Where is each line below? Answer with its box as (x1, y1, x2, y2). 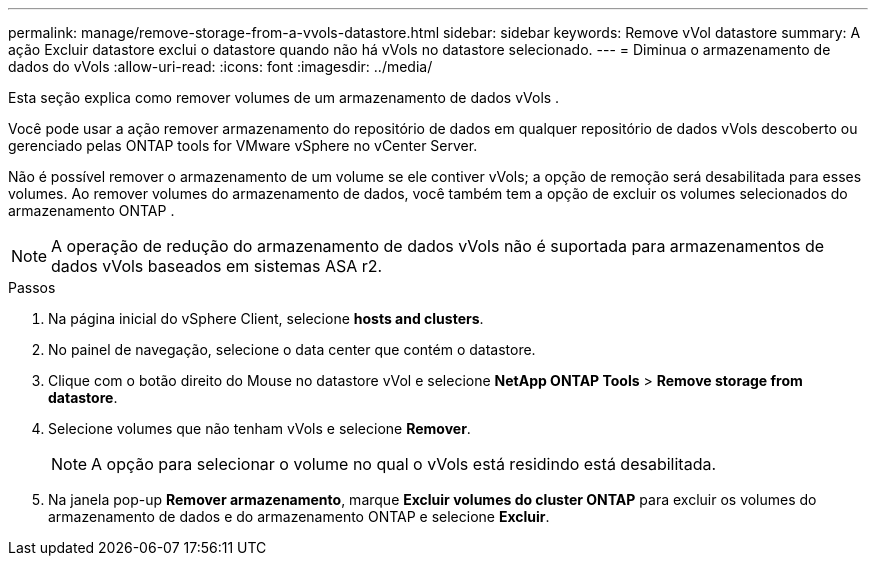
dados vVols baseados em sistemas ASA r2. (51, 256, 383, 276)
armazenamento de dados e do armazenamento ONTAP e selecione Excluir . (48, 508, 550, 525)
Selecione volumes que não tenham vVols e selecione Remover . (48, 420, 471, 437)
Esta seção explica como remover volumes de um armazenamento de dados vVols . (8, 89, 560, 106)
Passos (8, 279, 56, 296)
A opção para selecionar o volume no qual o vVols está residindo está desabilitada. (91, 454, 717, 474)
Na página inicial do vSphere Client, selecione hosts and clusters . (48, 310, 484, 327)
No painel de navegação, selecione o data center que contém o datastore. (48, 341, 536, 358)
